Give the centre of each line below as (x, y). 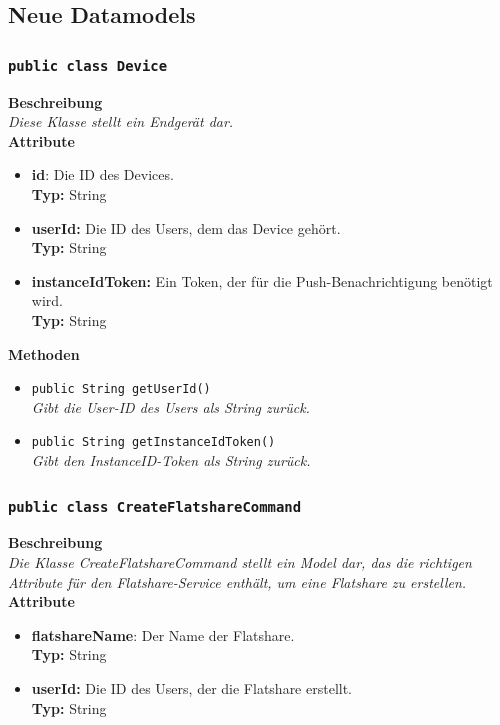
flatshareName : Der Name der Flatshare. (163, 634)
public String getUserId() (121, 389)
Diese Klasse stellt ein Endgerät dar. (121, 121)
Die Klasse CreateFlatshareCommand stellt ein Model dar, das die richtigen (240, 561)
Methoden (44, 353)
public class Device (88, 65)
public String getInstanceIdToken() (153, 442)
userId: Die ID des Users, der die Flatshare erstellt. (192, 687)
